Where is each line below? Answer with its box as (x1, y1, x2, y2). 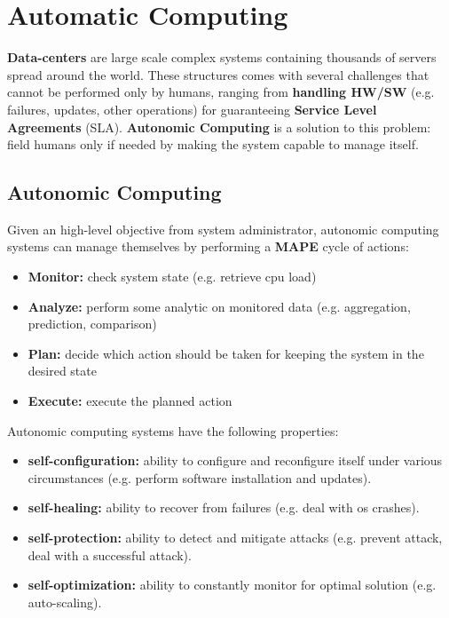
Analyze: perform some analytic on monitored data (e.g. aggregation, (28, 297, 411, 315)
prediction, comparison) (28, 314, 157, 333)
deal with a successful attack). (28, 545, 192, 564)
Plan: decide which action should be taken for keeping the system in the (28, 344, 424, 362)
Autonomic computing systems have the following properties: (7, 421, 339, 440)
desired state (28, 361, 97, 380)
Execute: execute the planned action (28, 392, 232, 410)
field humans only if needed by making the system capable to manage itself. (7, 135, 419, 154)
